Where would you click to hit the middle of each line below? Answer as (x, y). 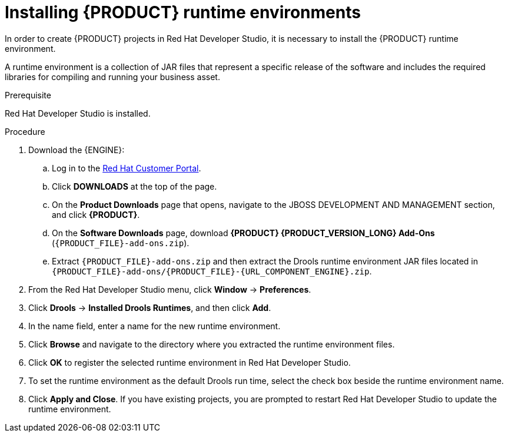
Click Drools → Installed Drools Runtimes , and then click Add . (150, 307)
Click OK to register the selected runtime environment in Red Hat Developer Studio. (190, 362)
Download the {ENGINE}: (77, 150)
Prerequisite (28, 95)
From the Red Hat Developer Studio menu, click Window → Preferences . (170, 289)
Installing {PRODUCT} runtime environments (183, 12)
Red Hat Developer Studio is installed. (78, 113)
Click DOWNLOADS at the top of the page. (135, 186)
